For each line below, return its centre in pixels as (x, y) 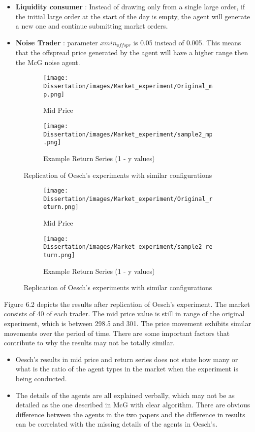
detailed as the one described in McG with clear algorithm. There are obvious (133, 405)
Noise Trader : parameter (57, 42)
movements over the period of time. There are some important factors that (117, 333)
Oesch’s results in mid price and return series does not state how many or (127, 359)
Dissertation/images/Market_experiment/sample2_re (128, 247)
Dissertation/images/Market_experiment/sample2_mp (128, 134)
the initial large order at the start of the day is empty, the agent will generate (133, 16)
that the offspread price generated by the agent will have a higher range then (132, 52)
